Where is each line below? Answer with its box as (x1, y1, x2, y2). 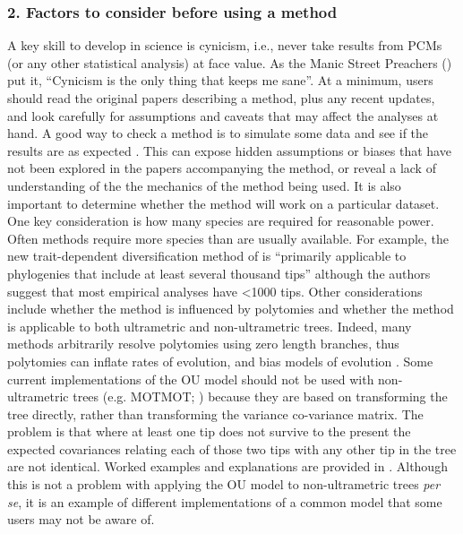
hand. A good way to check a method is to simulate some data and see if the (7, 124, 429, 142)
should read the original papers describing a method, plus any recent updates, (7, 89, 435, 107)
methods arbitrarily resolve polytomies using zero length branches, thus (7, 334, 399, 353)
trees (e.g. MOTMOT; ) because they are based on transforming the (73, 387, 448, 406)
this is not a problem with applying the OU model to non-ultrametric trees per (7, 475, 441, 494)
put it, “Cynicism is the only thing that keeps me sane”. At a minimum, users (7, 71, 433, 90)
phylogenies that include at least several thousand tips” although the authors (7, 263, 431, 282)
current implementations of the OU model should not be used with (7, 369, 374, 388)
